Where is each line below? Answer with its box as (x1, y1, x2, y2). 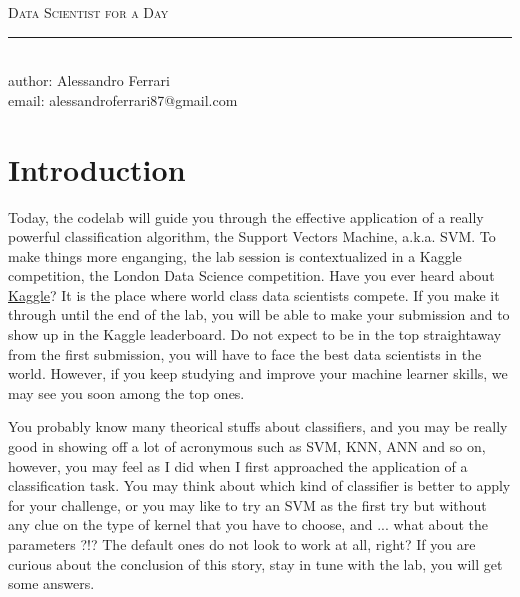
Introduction (8, 148, 186, 189)
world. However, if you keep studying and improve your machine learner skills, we (8, 363, 508, 384)
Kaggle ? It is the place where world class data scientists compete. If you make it (8, 284, 500, 305)
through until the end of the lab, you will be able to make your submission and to (8, 304, 510, 325)
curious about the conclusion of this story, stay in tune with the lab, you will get (8, 553, 503, 574)
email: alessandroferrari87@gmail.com (8, 89, 238, 110)
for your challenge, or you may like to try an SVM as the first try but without (8, 494, 487, 515)
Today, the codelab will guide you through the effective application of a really (8, 206, 484, 227)
